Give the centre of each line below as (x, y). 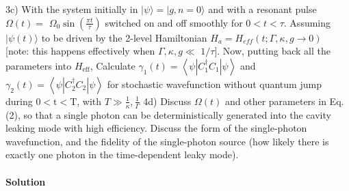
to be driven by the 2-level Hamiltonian (124, 37)
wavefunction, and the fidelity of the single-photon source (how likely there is (167, 141)
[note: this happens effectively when (80, 51)
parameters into (39, 65)
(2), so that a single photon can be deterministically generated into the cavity (168, 114)
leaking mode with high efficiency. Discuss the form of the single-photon (156, 128)
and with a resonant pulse (262, 9)
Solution (26, 181)
